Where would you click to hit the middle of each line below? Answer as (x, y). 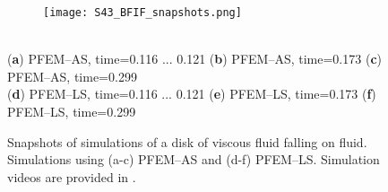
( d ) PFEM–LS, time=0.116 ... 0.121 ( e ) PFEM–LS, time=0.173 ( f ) (192, 94)
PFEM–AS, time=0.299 (72, 76)
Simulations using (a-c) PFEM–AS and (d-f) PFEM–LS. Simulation (194, 159)
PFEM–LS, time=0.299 (72, 112)
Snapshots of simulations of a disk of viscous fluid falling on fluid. (187, 141)
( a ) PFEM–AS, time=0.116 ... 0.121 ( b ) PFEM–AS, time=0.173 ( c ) (194, 59)
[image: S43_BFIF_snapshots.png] (142, 13)
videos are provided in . (72, 176)
